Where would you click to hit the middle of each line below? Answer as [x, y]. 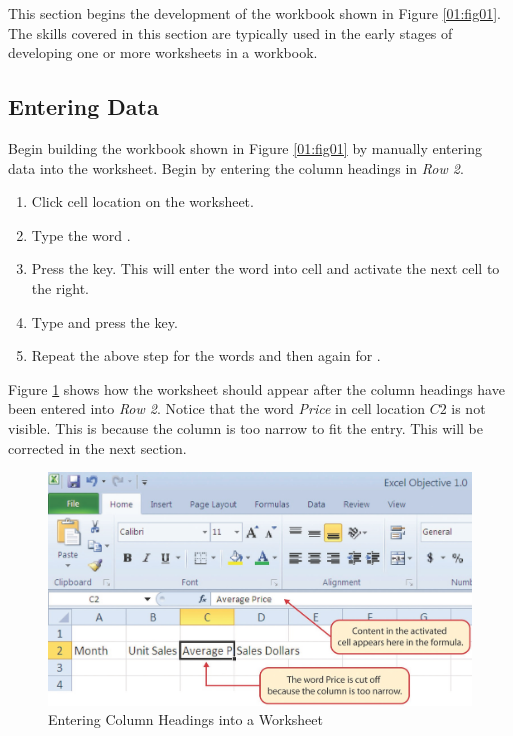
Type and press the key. [104, 321]
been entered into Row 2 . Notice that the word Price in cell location [216, 408]
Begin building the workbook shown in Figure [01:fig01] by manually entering [245, 147]
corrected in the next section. [97, 447]
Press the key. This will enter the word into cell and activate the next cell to [265, 268]
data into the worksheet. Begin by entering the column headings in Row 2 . [236, 167]
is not [468, 408]
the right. [60, 287]
